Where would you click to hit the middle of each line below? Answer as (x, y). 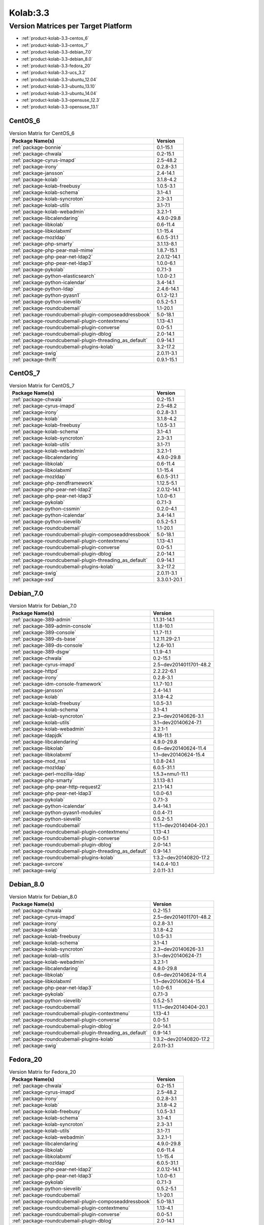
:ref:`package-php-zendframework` (53, 483)
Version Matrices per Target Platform (70, 26)
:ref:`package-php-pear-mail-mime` (53, 250)
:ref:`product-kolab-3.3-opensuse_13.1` (60, 107)
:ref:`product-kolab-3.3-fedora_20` (56, 66)
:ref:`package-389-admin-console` (52, 626)
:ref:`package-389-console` (44, 633)
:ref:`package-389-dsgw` (41, 652)
